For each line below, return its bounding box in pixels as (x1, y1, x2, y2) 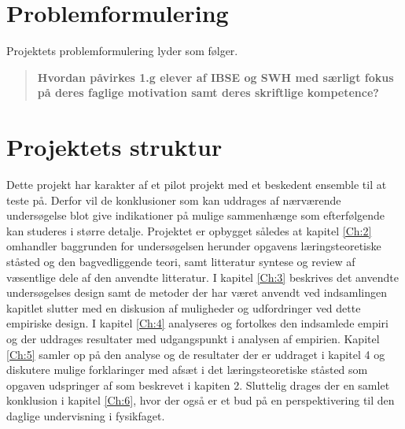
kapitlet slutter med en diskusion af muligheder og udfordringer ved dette (6, 299, 361, 316)
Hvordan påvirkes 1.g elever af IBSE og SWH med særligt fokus (37, 68, 394, 85)
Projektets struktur (6, 131, 223, 163)
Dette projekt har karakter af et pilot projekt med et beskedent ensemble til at (6, 176, 387, 193)
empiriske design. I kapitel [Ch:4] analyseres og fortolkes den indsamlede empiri (6, 315, 388, 331)
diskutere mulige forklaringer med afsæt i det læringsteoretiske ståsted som (6, 361, 368, 378)
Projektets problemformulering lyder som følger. (6, 43, 238, 59)
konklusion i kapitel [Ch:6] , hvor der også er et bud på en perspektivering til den (6, 392, 395, 409)
